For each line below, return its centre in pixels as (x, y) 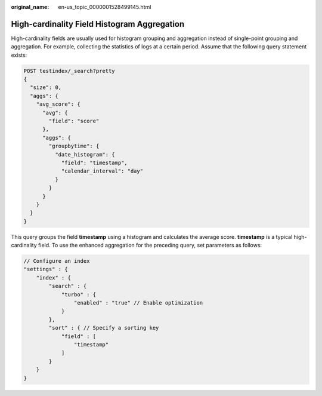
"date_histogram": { (85, 154)
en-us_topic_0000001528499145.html (105, 7)
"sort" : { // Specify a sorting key (104, 328)
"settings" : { (46, 269)
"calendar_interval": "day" (102, 171)
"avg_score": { (58, 104)
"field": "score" (74, 121)
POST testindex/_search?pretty (69, 71)
